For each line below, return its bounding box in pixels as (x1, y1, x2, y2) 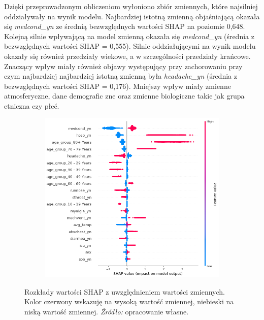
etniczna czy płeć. (4, 100, 59, 111)
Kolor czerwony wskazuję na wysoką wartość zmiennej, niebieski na (24, 296, 234, 307)
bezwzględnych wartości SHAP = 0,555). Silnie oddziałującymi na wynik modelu (4, 41, 256, 51)
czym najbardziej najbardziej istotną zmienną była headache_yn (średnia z (4, 71, 237, 81)
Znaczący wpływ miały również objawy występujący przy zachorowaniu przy (4, 60, 243, 71)
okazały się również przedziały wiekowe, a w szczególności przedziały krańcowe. (4, 50, 251, 61)
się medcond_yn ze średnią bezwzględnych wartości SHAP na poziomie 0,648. (4, 21, 245, 31)
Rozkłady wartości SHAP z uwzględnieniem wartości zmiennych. (24, 286, 225, 297)
